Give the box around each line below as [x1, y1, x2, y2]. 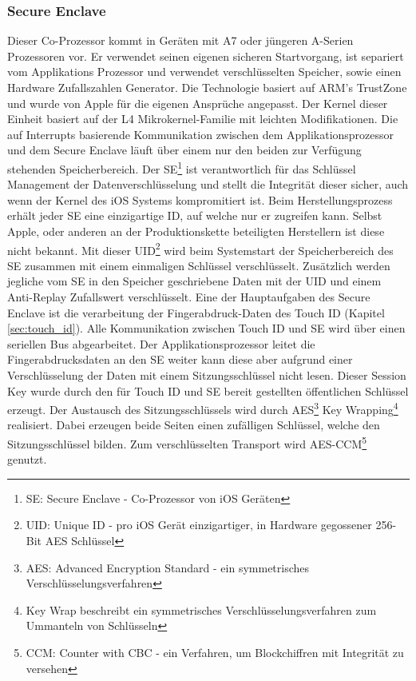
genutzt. [7, 451, 47, 468]
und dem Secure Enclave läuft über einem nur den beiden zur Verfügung [7, 141, 362, 158]
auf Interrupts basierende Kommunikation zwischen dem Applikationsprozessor [7, 125, 394, 142]
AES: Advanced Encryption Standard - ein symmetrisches [26, 559, 310, 575]
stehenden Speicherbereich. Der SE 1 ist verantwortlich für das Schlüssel [7, 157, 356, 177]
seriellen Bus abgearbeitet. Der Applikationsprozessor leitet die [7, 335, 315, 352]
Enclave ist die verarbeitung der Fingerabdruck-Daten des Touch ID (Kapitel [7, 304, 385, 321]
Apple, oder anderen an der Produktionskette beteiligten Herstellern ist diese [7, 223, 385, 239]
